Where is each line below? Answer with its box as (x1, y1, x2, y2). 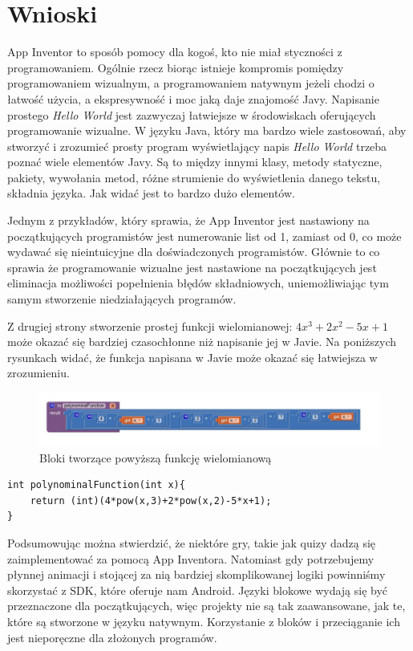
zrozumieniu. (7, 364, 70, 381)
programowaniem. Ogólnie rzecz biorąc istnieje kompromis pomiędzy (7, 59, 344, 75)
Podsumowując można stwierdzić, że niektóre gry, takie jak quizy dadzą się (7, 535, 376, 551)
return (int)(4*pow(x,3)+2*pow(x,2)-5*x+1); (30, 494, 272, 507)
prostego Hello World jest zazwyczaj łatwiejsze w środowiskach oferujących (7, 106, 376, 123)
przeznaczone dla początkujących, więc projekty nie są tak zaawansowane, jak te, (7, 597, 406, 614)
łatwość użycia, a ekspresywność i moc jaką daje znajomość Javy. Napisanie (7, 90, 379, 107)
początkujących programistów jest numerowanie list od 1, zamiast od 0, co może (7, 227, 402, 244)
